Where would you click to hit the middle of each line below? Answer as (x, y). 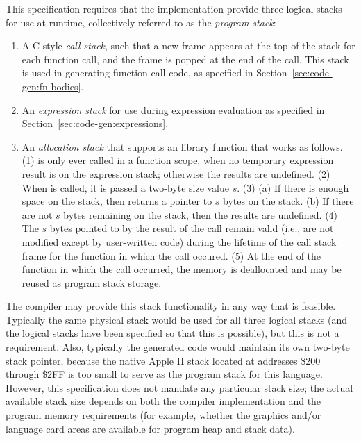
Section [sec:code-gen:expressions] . (95, 123)
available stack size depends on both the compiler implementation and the (163, 401)
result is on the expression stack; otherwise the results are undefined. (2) (176, 173)
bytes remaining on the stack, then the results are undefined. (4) (201, 214)
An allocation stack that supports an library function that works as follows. (182, 146)
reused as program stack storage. (92, 282)
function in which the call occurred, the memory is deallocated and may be (182, 269)
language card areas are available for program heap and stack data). (150, 428)
